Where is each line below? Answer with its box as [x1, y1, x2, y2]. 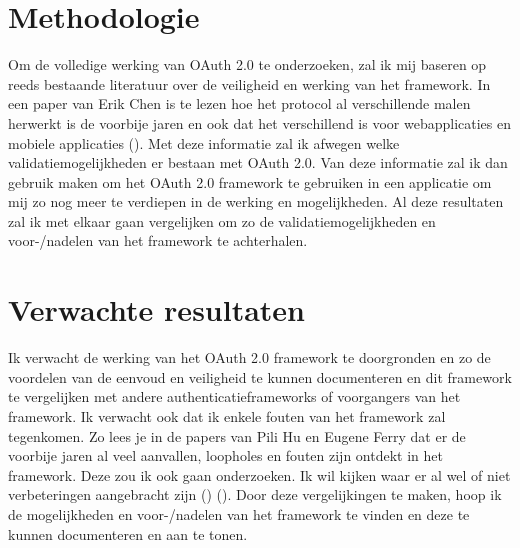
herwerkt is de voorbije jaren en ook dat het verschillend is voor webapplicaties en [8, 112, 511, 133]
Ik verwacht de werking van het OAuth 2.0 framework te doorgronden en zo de [8, 347, 491, 368]
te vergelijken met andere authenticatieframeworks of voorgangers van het [8, 386, 461, 407]
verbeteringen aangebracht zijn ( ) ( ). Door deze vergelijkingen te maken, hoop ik [8, 484, 502, 505]
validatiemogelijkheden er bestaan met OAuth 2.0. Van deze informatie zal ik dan [8, 152, 508, 173]
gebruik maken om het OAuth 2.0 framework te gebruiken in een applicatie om [8, 171, 492, 192]
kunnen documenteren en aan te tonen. [8, 523, 248, 544]
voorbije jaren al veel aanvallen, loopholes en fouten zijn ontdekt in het [8, 445, 443, 466]
